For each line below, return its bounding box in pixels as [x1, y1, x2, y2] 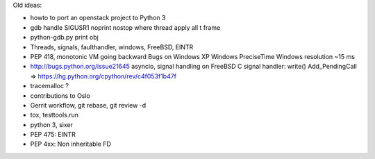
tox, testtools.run [30, 111, 79, 119]
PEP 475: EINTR [30, 131, 76, 139]
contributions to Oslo [30, 91, 90, 100]
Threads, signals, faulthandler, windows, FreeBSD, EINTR [30, 42, 194, 51]
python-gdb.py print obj [30, 33, 99, 42]
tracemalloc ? [30, 82, 69, 90]
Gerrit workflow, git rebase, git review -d [30, 101, 147, 109]
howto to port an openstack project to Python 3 [30, 14, 166, 22]
